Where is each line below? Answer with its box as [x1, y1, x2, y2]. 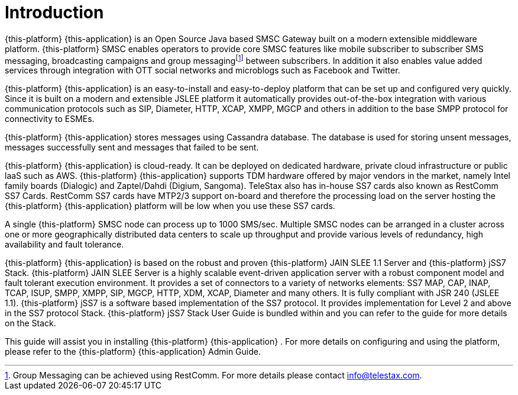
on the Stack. [5, 318, 56, 329]
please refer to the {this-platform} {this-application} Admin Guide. [5, 346, 261, 357]
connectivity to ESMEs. [5, 114, 95, 124]
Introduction [5, 2, 104, 23]
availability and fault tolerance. [5, 239, 124, 250]
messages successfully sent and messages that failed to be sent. [5, 142, 259, 153]
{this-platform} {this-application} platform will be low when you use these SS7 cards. [5, 201, 335, 211]
